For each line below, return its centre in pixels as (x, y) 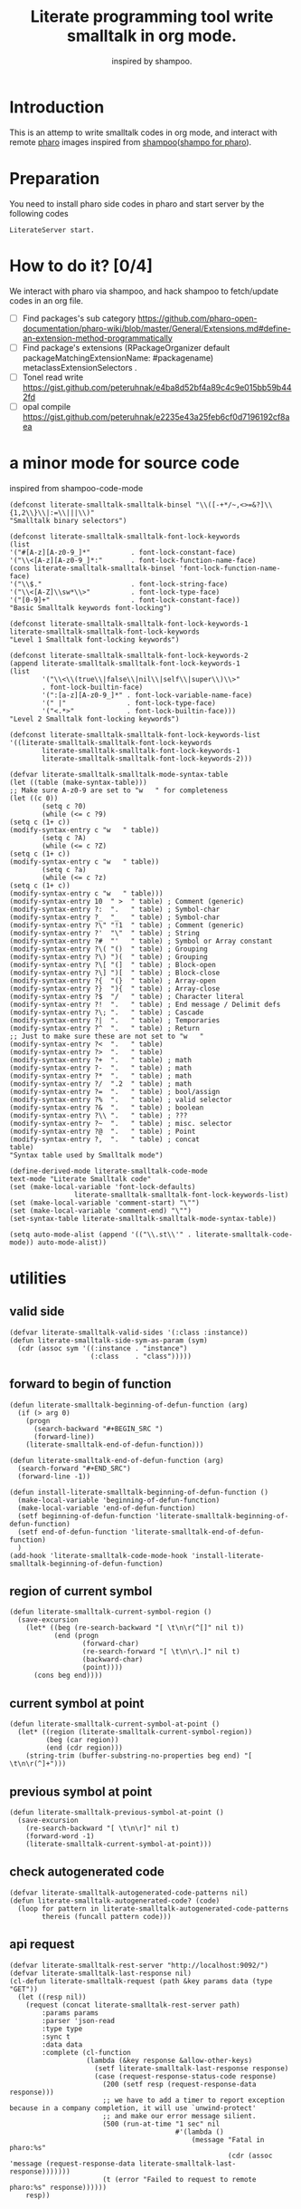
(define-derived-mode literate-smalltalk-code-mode (108, 1171)
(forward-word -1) (60, 1836)
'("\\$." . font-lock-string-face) (119, 584)
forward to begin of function (90, 1384)
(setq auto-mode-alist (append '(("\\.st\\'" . (101, 1235)
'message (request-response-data (72, 2164)
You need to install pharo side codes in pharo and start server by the (137, 203)
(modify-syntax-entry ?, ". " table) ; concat (105, 1139)
